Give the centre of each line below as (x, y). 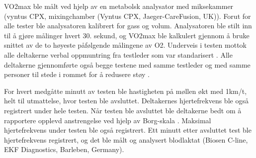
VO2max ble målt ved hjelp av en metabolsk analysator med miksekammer (119, 6)
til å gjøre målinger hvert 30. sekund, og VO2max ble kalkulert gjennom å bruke (127, 35)
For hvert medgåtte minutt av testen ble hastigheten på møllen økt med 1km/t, (126, 91)
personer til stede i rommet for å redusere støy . (77, 74)
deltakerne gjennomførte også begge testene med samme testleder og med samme (127, 64)
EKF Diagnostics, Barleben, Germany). (64, 149)
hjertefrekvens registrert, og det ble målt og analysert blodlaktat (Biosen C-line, (126, 139)
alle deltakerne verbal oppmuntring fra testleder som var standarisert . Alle (118, 54)
